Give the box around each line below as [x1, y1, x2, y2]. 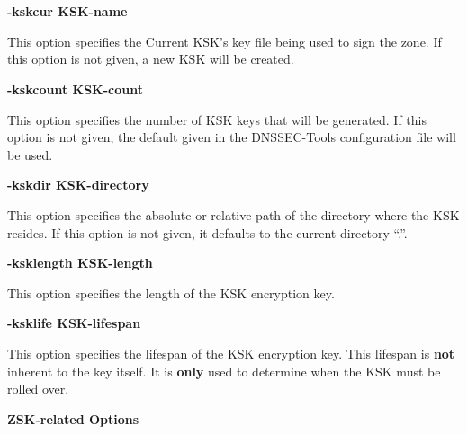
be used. [7, 145, 53, 164]
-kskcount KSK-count [7, 79, 143, 98]
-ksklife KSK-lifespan [7, 314, 141, 332]
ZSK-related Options [7, 409, 139, 428]
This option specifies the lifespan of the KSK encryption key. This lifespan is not [7, 344, 455, 363]
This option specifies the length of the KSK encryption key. [7, 283, 335, 302]
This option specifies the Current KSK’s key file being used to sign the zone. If [7, 31, 442, 50]
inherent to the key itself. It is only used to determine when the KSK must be [7, 361, 441, 380]
